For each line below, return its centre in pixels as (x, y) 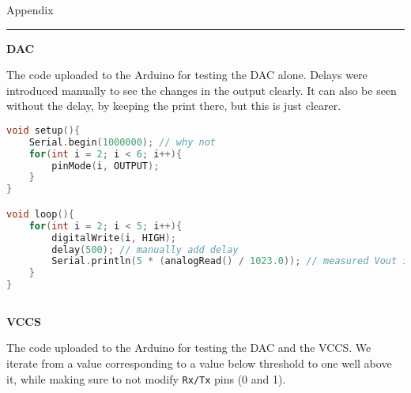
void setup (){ (43, 130)
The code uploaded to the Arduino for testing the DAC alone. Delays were (187, 75)
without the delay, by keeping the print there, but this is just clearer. (174, 106)
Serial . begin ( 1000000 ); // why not (122, 142)
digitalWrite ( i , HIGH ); (114, 238)
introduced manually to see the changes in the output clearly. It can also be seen (202, 90)
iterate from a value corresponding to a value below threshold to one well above (199, 363)
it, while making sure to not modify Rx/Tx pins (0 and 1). (146, 378)
